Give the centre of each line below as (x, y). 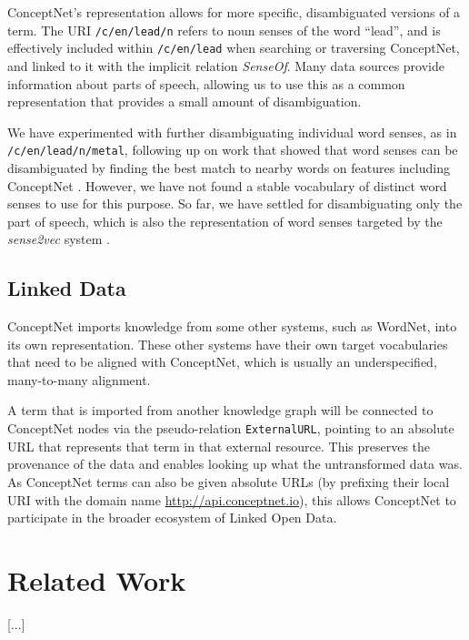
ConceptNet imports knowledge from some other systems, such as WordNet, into (232, 326)
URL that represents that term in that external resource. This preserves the (219, 446)
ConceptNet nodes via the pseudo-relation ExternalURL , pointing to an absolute (231, 428)
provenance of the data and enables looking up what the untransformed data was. (235, 464)
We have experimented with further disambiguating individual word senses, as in (232, 132)
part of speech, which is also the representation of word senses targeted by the (225, 221)
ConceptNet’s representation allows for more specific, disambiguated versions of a (234, 12)
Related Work (97, 579)
